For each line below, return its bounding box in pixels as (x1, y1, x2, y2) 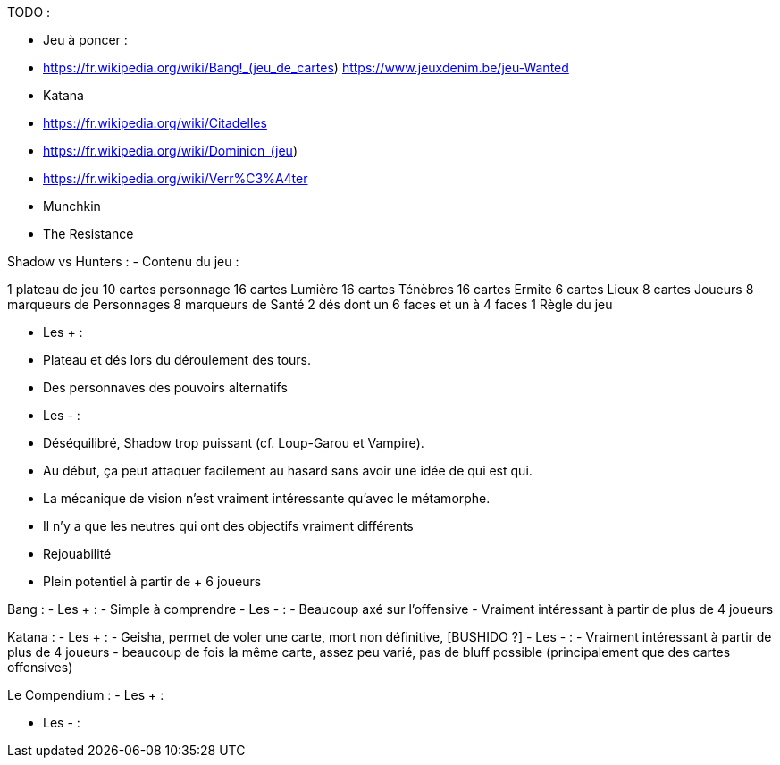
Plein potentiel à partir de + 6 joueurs (43, 574, 262, 589)
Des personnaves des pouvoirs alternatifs (43, 380, 288, 395)
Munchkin (43, 198, 101, 214)
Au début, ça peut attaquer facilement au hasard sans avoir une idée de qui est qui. (43, 463, 533, 478)
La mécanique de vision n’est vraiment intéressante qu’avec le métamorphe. (43, 491, 491, 506)
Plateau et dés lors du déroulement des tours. (43, 352, 312, 367)
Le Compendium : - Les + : (7, 687, 164, 702)
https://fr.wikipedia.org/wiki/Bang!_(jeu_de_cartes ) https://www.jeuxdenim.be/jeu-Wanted (43, 60, 569, 75)
